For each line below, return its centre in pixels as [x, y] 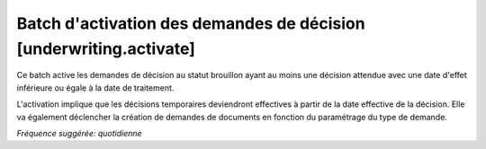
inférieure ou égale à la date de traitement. [95, 88]
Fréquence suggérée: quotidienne [80, 133]
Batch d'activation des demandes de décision [191, 23]
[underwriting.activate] [106, 48]
